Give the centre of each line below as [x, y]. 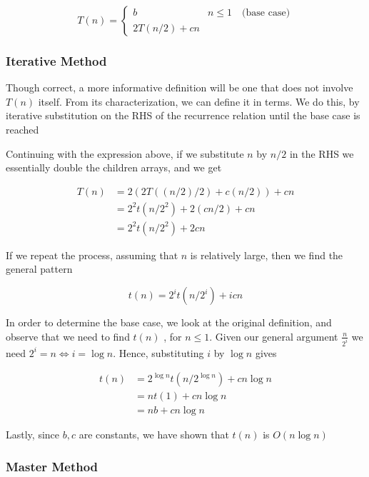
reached [22, 129]
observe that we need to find [68, 336]
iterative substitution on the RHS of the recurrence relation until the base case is [183, 115]
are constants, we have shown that [154, 435]
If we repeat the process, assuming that [92, 255]
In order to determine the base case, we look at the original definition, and [169, 322]
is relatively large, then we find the [267, 255]
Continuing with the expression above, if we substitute [125, 153]
